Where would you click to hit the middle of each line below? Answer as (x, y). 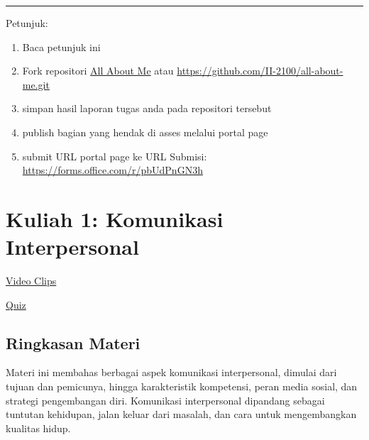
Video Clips (31, 281)
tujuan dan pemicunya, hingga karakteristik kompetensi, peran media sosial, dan (182, 386)
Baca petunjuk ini (61, 46)
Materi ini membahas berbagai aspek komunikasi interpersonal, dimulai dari (171, 372)
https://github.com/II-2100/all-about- (260, 71)
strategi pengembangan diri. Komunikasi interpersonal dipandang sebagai (165, 400)
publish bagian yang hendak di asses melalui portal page (145, 132)
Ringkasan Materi (73, 342)
